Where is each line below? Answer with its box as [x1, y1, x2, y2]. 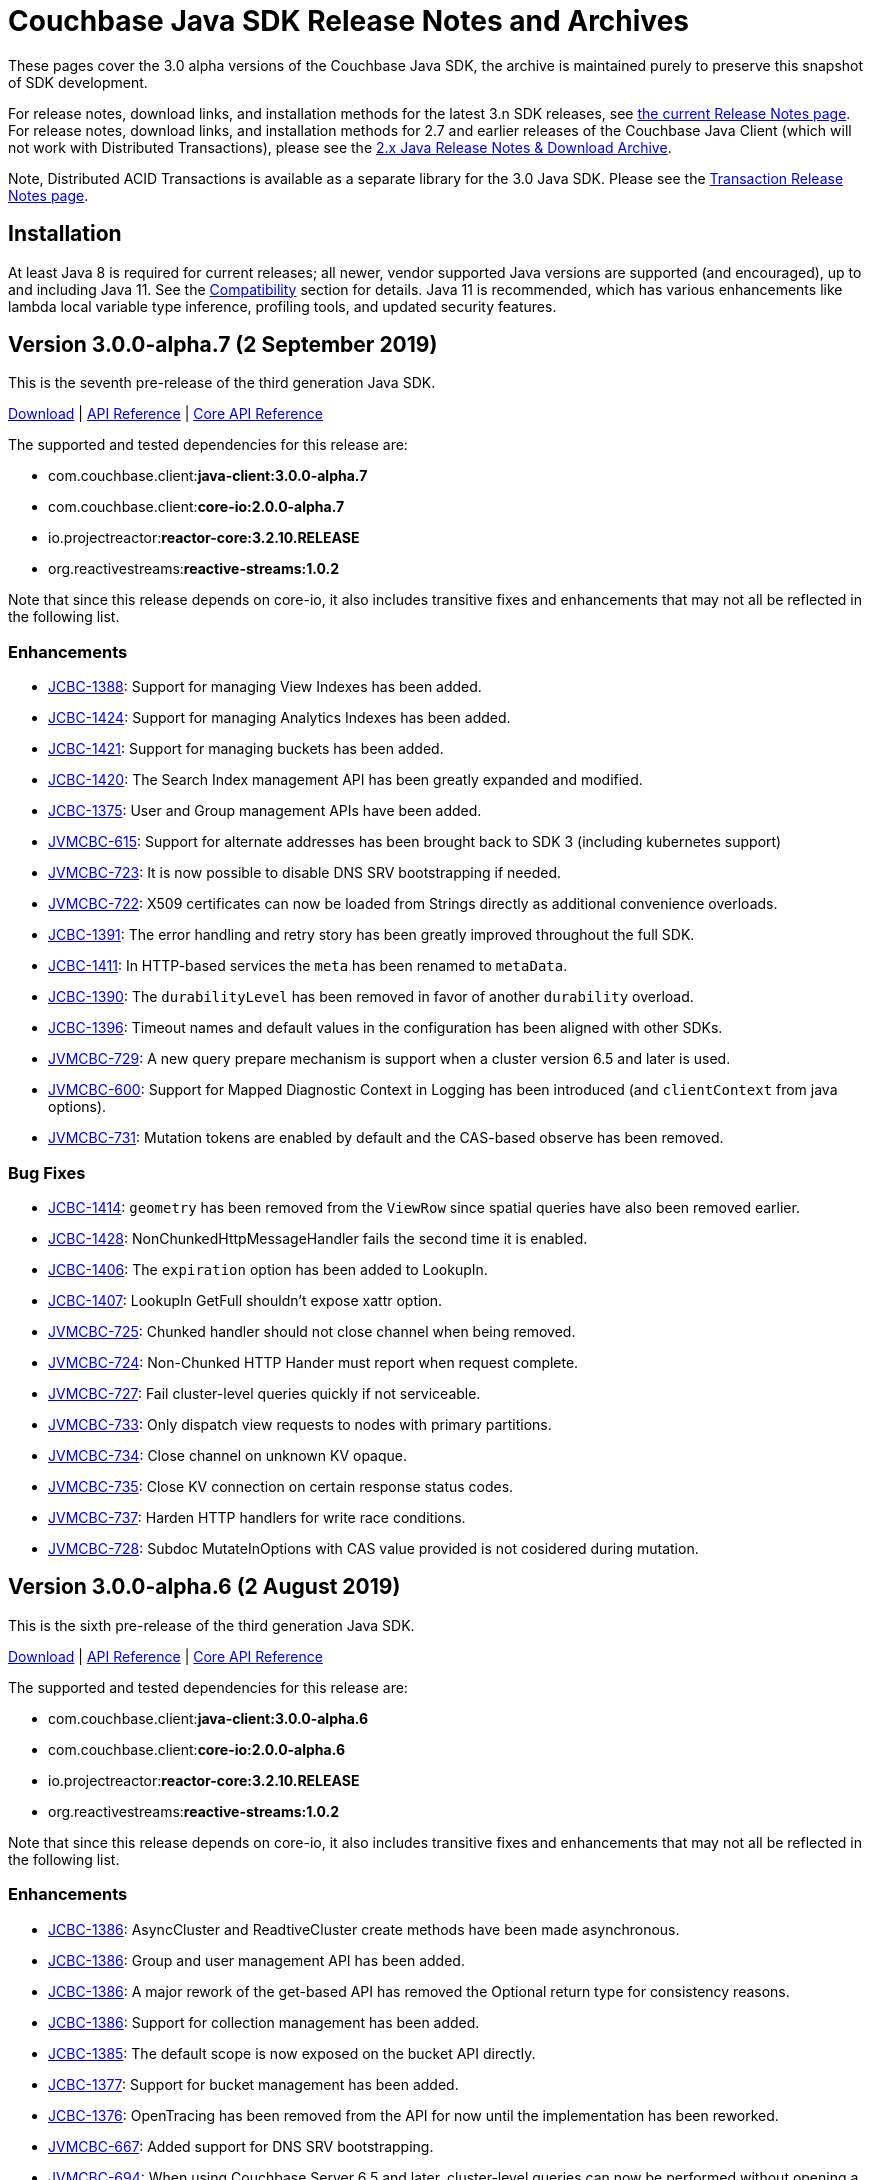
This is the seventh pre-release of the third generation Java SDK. [8, 374, 436, 392]
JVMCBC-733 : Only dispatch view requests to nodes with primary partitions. [48, 1415, 552, 1433]
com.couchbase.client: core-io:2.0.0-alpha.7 [48, 498, 345, 516]
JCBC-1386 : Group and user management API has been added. [48, 1951, 465, 1969]
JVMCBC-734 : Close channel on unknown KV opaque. [48, 1446, 407, 1464]
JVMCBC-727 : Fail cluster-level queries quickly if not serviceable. [48, 1384, 481, 1402]
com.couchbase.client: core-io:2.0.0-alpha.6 [48, 1740, 346, 1758]
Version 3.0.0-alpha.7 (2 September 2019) [8, 332, 438, 358]
